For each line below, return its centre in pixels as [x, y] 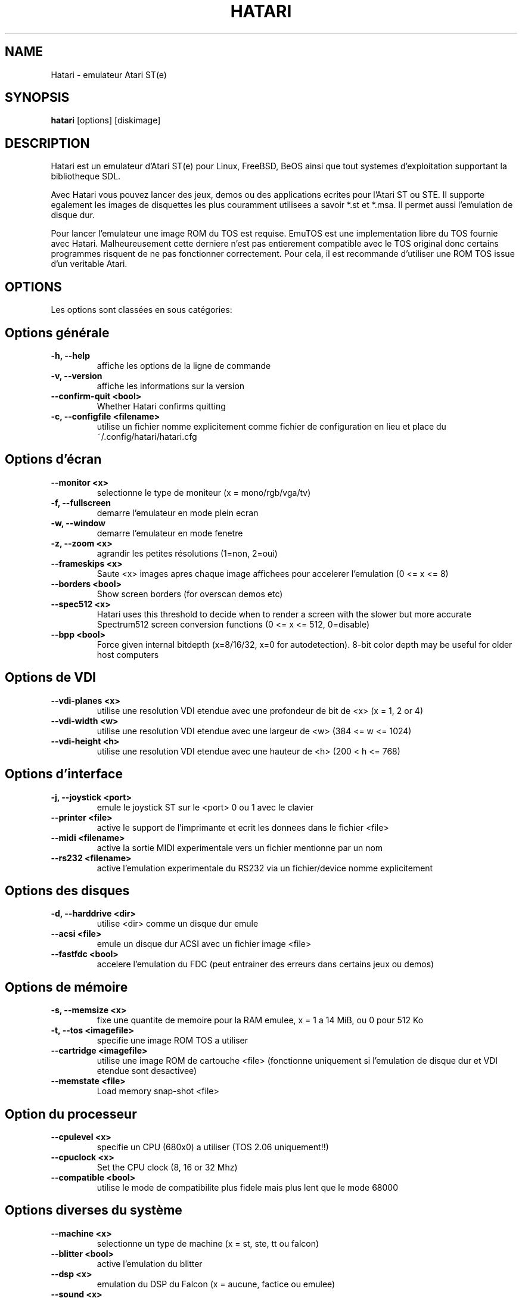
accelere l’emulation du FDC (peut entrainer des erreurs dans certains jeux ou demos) [265, 964]
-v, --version [77, 375]
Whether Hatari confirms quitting [161, 406]
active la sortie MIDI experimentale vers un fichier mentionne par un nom [240, 847]
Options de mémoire [66, 987]
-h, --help [70, 355]
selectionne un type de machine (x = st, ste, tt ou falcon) [208, 1243]
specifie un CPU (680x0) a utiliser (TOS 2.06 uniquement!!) [213, 1147]
